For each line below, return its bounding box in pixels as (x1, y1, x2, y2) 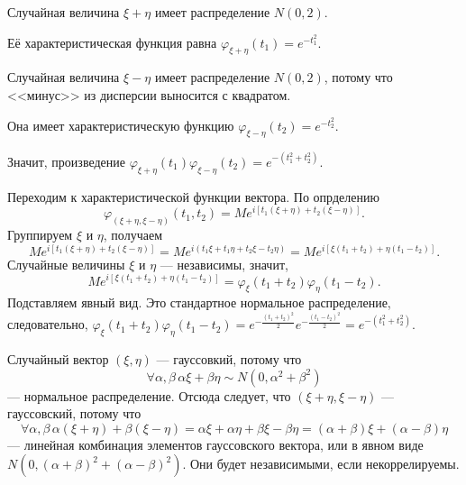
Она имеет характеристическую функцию (7, 115, 234, 134)
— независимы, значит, (160, 254, 288, 273)
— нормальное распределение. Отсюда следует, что (7, 386, 291, 405)
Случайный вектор (7, 350, 109, 369)
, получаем (103, 225, 162, 244)
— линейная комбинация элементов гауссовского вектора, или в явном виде (7, 435, 424, 453)
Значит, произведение (7, 151, 125, 170)
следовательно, (7, 315, 88, 334)
